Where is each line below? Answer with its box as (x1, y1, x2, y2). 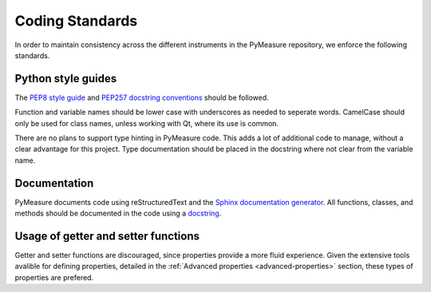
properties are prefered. (14, 272, 94, 282)
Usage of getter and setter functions (14, 229, 200, 243)
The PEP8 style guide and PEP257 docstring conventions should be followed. (14, 93, 269, 102)
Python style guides (14, 72, 117, 85)
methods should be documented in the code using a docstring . (14, 208, 222, 219)
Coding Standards (14, 12, 138, 30)
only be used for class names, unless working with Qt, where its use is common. (14, 118, 279, 128)
